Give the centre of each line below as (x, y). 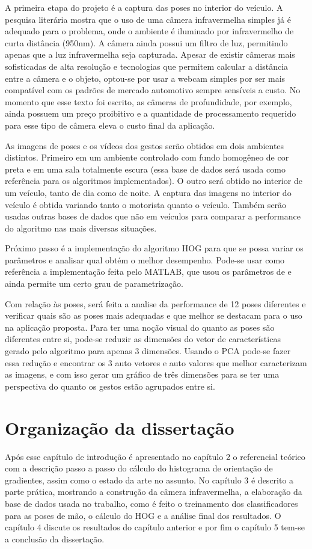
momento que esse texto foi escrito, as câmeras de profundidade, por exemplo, (148, 101)
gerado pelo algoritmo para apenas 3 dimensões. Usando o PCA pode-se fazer (148, 351)
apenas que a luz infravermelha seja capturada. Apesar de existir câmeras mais (150, 54)
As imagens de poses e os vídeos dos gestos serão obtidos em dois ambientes (145, 145)
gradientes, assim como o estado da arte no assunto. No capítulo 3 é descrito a (149, 480)
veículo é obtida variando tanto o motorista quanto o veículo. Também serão (146, 204)
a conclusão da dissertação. (55, 538)
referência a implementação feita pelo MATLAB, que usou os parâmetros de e (148, 271)
